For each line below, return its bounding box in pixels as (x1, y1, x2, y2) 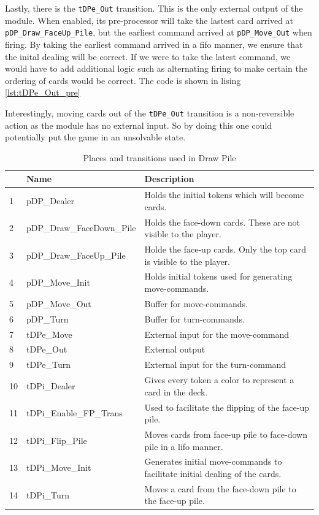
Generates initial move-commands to (144, 455, 282, 468)
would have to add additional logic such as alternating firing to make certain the (5, 62, 308, 75)
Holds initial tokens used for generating (144, 270, 293, 283)
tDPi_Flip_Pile (26, 433, 87, 446)
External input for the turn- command (144, 358, 286, 371)
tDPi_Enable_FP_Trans (26, 406, 123, 419)
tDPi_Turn (26, 488, 70, 501)
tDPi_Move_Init (26, 461, 91, 474)
